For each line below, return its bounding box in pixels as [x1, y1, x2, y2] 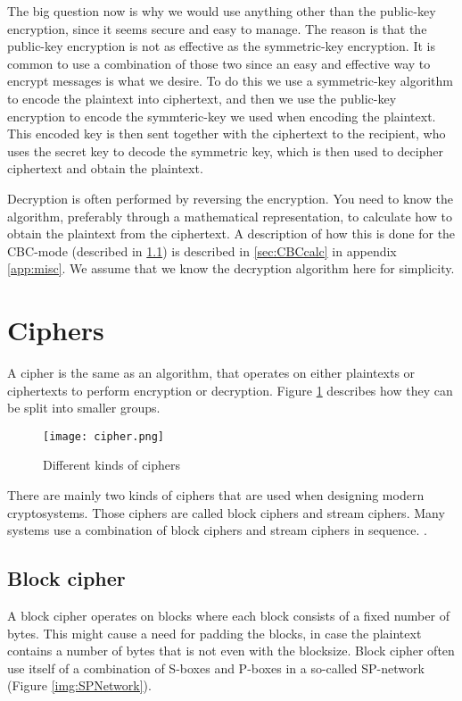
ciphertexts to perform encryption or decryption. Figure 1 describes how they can [7, 380, 453, 399]
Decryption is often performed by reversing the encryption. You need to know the [7, 188, 453, 207]
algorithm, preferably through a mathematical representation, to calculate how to [7, 206, 452, 225]
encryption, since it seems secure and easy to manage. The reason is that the [7, 19, 427, 38]
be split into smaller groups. [7, 398, 161, 417]
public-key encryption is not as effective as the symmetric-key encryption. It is [7, 37, 435, 55]
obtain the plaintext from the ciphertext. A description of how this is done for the [7, 224, 456, 243]
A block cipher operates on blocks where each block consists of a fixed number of [7, 606, 450, 625]
